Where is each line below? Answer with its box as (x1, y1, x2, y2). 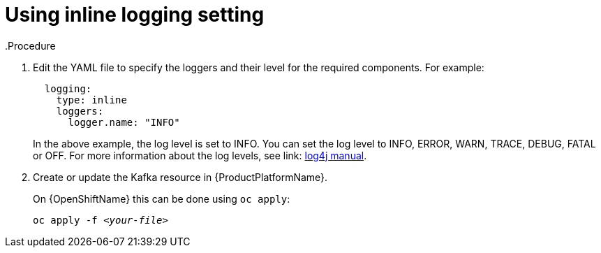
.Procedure (5, 39, 56, 52)
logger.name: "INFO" (68, 116, 180, 128)
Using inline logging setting (5, 3, 265, 27)
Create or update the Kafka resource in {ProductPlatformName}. (33, 171, 328, 183)
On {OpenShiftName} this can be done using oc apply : (33, 192, 290, 205)
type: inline (56, 94, 127, 106)
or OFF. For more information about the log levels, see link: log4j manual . (33, 149, 367, 161)
